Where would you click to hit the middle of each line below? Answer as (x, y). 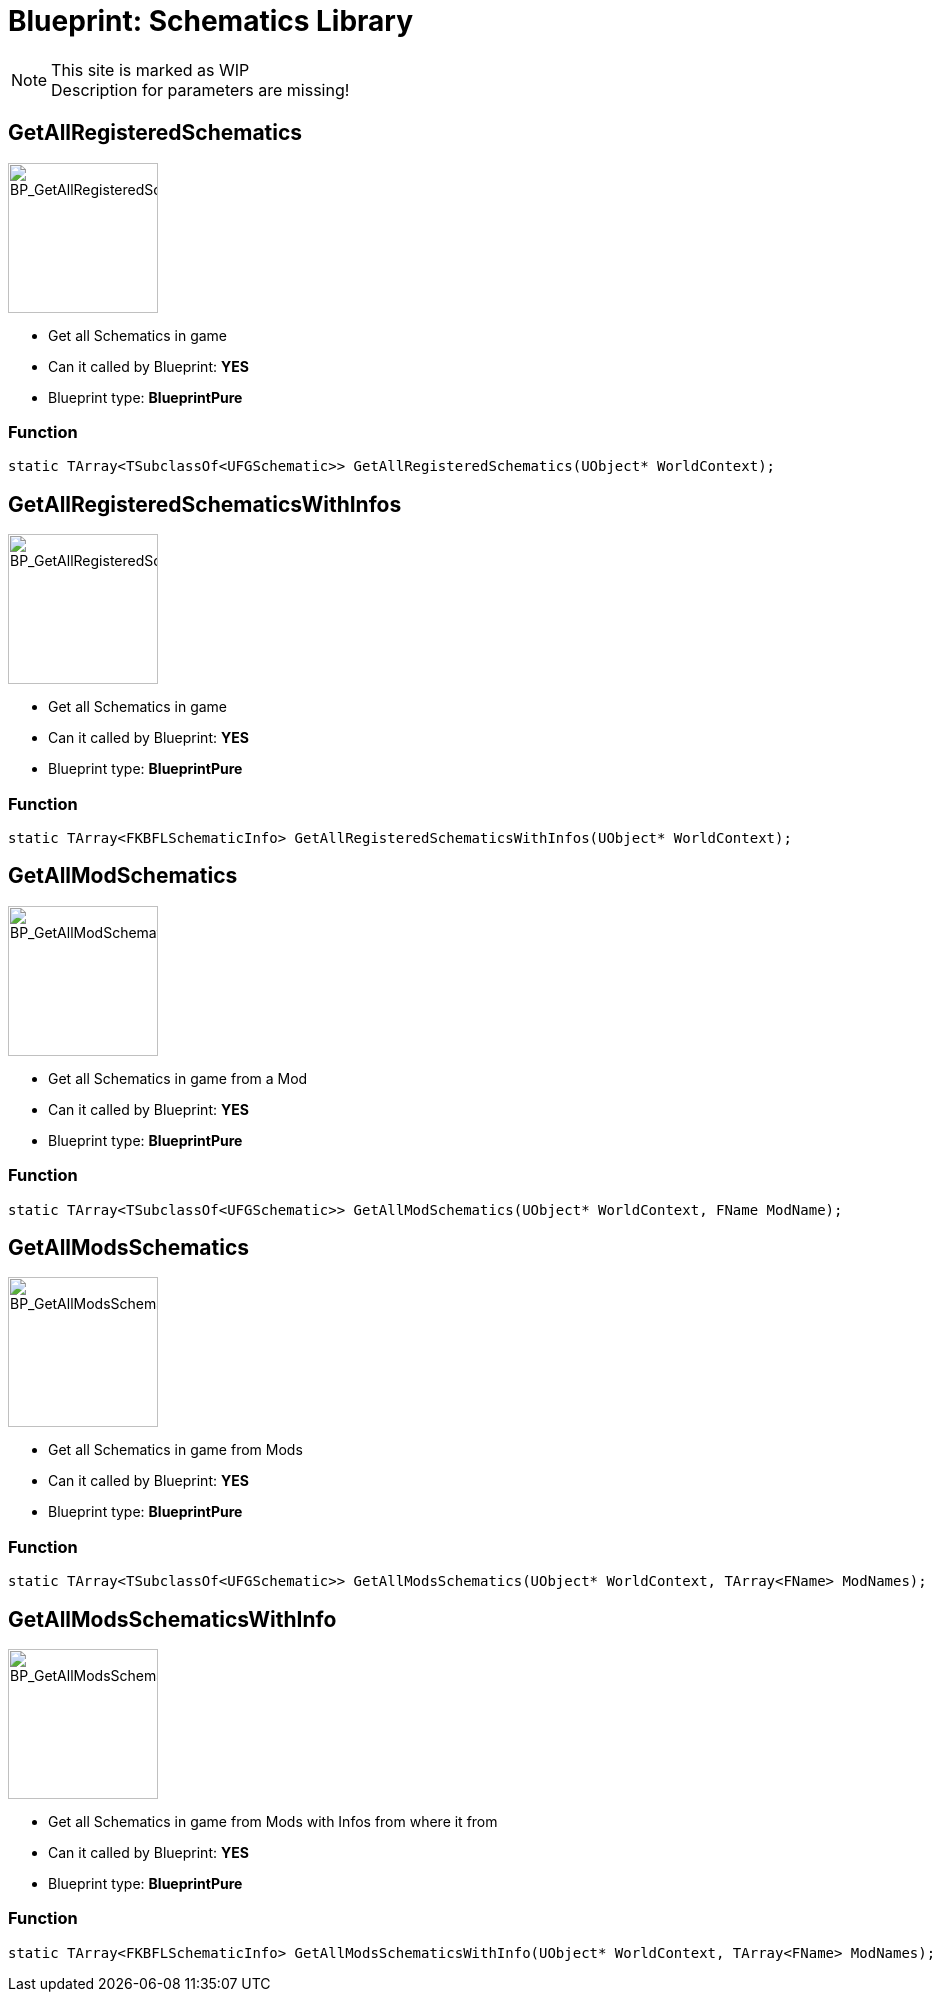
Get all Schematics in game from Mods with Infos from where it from (273, 1821)
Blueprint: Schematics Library (211, 21)
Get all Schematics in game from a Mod (178, 1078)
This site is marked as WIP (150, 69)
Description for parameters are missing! (200, 89)
